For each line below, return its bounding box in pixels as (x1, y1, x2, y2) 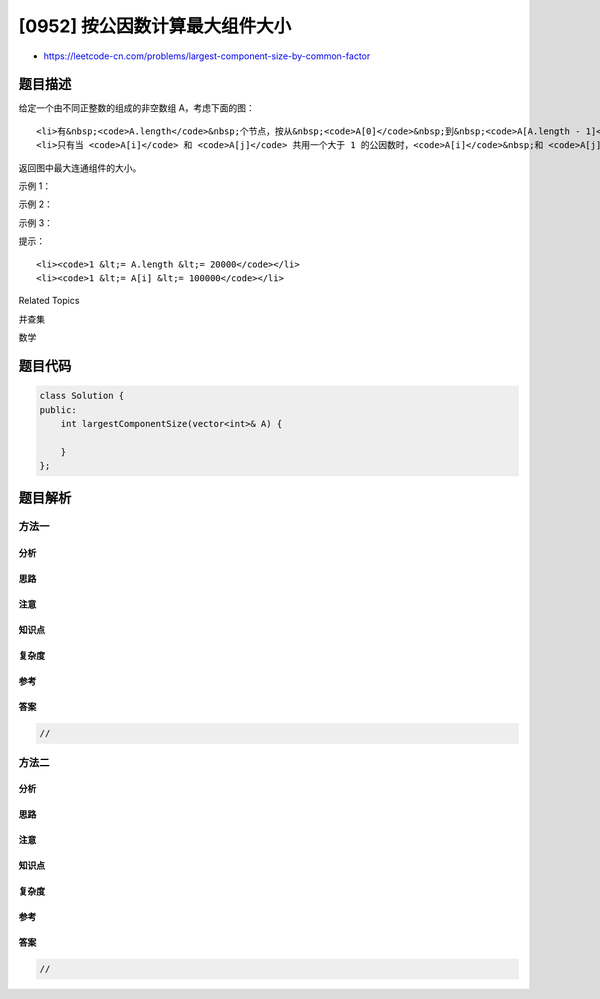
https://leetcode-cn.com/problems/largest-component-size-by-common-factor (43, 50, 371, 62)
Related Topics (18, 295, 80, 307)
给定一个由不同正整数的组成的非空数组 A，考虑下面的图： (18, 102, 255, 114)
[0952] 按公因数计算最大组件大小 (18, 15, 292, 37)
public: (39, 404, 77, 415)
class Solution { (39, 390, 125, 402)
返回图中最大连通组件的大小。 (18, 161, 142, 174)
